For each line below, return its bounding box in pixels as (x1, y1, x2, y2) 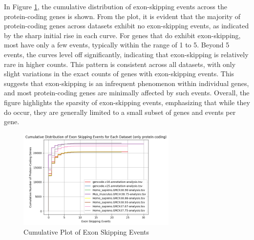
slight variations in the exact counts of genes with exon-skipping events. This (4, 68, 234, 79)
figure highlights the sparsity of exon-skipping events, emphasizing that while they (4, 97, 250, 107)
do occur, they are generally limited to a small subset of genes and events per (4, 107, 236, 117)
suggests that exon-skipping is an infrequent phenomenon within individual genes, (4, 78, 249, 88)
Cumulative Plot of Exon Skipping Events (23, 226, 149, 237)
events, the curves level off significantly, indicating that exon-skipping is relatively (4, 49, 249, 59)
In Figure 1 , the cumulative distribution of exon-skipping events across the (4, 1, 227, 11)
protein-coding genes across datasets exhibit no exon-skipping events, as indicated (4, 21, 249, 31)
